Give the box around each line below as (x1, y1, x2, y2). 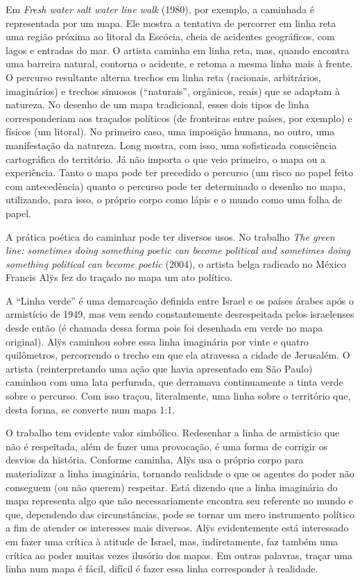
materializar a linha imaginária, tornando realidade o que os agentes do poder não (6, 466, 354, 480)
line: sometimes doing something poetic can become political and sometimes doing (6, 243, 351, 257)
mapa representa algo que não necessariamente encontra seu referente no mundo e (6, 493, 353, 508)
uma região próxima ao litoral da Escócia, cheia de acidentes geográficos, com (6, 29, 335, 44)
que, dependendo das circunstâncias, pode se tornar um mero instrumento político (6, 506, 355, 521)
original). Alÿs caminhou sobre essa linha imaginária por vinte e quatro (6, 334, 309, 348)
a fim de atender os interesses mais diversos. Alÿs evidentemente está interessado (6, 520, 349, 535)
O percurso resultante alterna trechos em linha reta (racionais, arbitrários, (6, 69, 321, 84)
